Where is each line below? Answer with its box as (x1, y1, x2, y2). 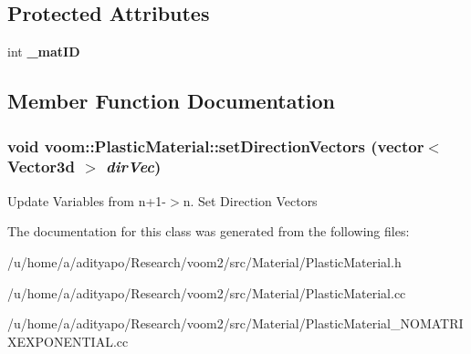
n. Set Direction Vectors (183, 191, 318, 210)
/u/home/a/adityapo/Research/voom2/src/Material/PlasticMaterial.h (7, 252, 402, 271)
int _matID (7, 42, 80, 61)
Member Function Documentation (7, 87, 336, 115)
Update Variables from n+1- (7, 191, 167, 210)
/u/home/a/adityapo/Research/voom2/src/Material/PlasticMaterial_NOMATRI (7, 314, 464, 333)
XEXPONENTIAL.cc (7, 331, 129, 350)
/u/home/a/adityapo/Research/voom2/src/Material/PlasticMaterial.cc (7, 283, 406, 302)
